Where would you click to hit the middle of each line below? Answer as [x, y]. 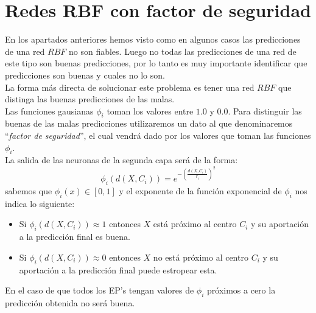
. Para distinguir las [265, 111]
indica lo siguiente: [40, 203]
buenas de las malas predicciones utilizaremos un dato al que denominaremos [149, 123]
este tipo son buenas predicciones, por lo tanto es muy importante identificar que [156, 63]
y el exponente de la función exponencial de [200, 190]
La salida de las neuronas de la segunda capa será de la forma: [121, 160]
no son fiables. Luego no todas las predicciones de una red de [183, 51]
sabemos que [29, 190]
